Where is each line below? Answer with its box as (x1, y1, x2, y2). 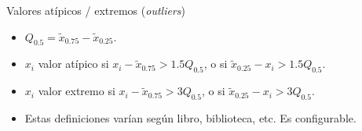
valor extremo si (38, 83, 115, 99)
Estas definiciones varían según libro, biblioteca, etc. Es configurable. (24, 109, 357, 126)
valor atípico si (38, 55, 109, 72)
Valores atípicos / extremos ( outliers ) (6, 2, 185, 18)
